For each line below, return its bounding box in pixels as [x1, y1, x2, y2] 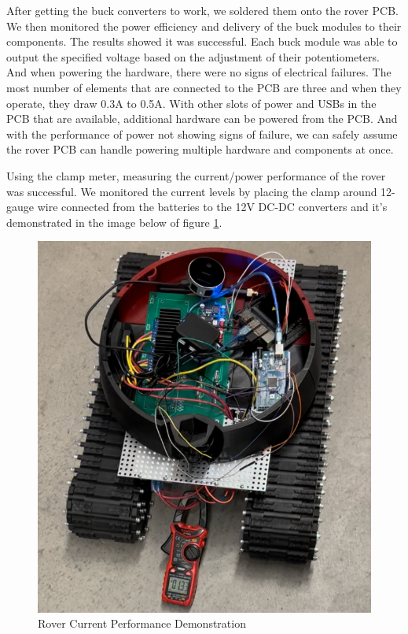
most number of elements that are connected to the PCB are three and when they [6, 79, 402, 95]
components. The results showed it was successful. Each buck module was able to [6, 33, 398, 50]
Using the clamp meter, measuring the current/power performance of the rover [6, 167, 386, 184]
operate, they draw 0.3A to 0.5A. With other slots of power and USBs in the [6, 95, 377, 111]
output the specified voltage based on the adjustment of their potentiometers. [6, 48, 380, 65]
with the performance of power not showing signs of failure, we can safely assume [6, 125, 398, 142]
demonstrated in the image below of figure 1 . [6, 213, 222, 230]
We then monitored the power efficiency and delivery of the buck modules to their [6, 17, 402, 34]
